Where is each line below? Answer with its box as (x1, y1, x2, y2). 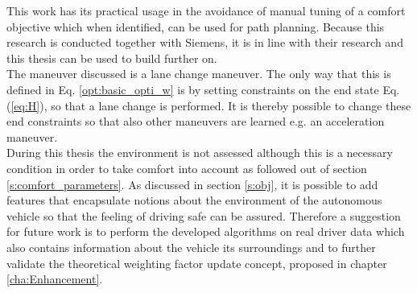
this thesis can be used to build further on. (6, 49, 217, 66)
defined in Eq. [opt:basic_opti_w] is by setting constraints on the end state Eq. (6, 80, 400, 97)
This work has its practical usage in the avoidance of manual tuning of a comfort (6, 2, 406, 19)
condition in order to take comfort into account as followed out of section (6, 159, 367, 176)
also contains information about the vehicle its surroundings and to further (6, 238, 376, 255)
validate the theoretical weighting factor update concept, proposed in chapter (6, 254, 387, 271)
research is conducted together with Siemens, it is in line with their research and (6, 34, 403, 51)
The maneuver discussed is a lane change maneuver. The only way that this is (6, 65, 391, 82)
